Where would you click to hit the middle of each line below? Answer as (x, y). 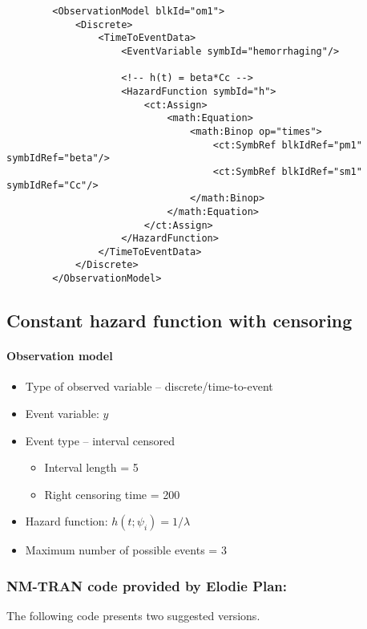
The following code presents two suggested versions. (133, 616)
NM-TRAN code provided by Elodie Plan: (147, 585)
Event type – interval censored (100, 440)
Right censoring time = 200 (112, 494)
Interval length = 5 (91, 467)
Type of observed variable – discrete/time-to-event (149, 386)
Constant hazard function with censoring (179, 321)
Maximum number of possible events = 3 (126, 550)
